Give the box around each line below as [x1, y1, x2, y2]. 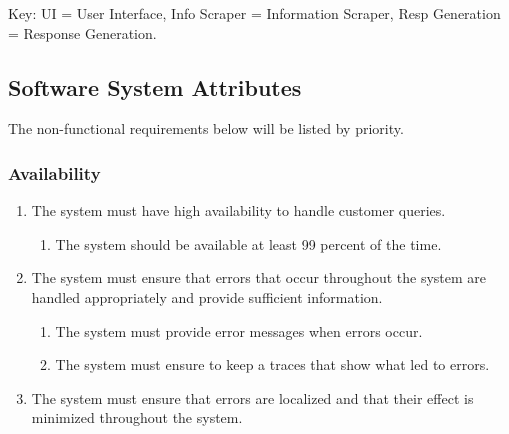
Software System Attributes [8, 71, 302, 102]
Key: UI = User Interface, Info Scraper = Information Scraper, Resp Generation [8, 3, 501, 23]
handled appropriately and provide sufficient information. [31, 286, 383, 307]
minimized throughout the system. [31, 407, 243, 428]
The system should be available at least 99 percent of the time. [55, 233, 442, 254]
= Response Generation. [8, 22, 157, 43]
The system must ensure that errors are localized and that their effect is [31, 387, 474, 408]
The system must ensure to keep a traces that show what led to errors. [55, 354, 490, 375]
